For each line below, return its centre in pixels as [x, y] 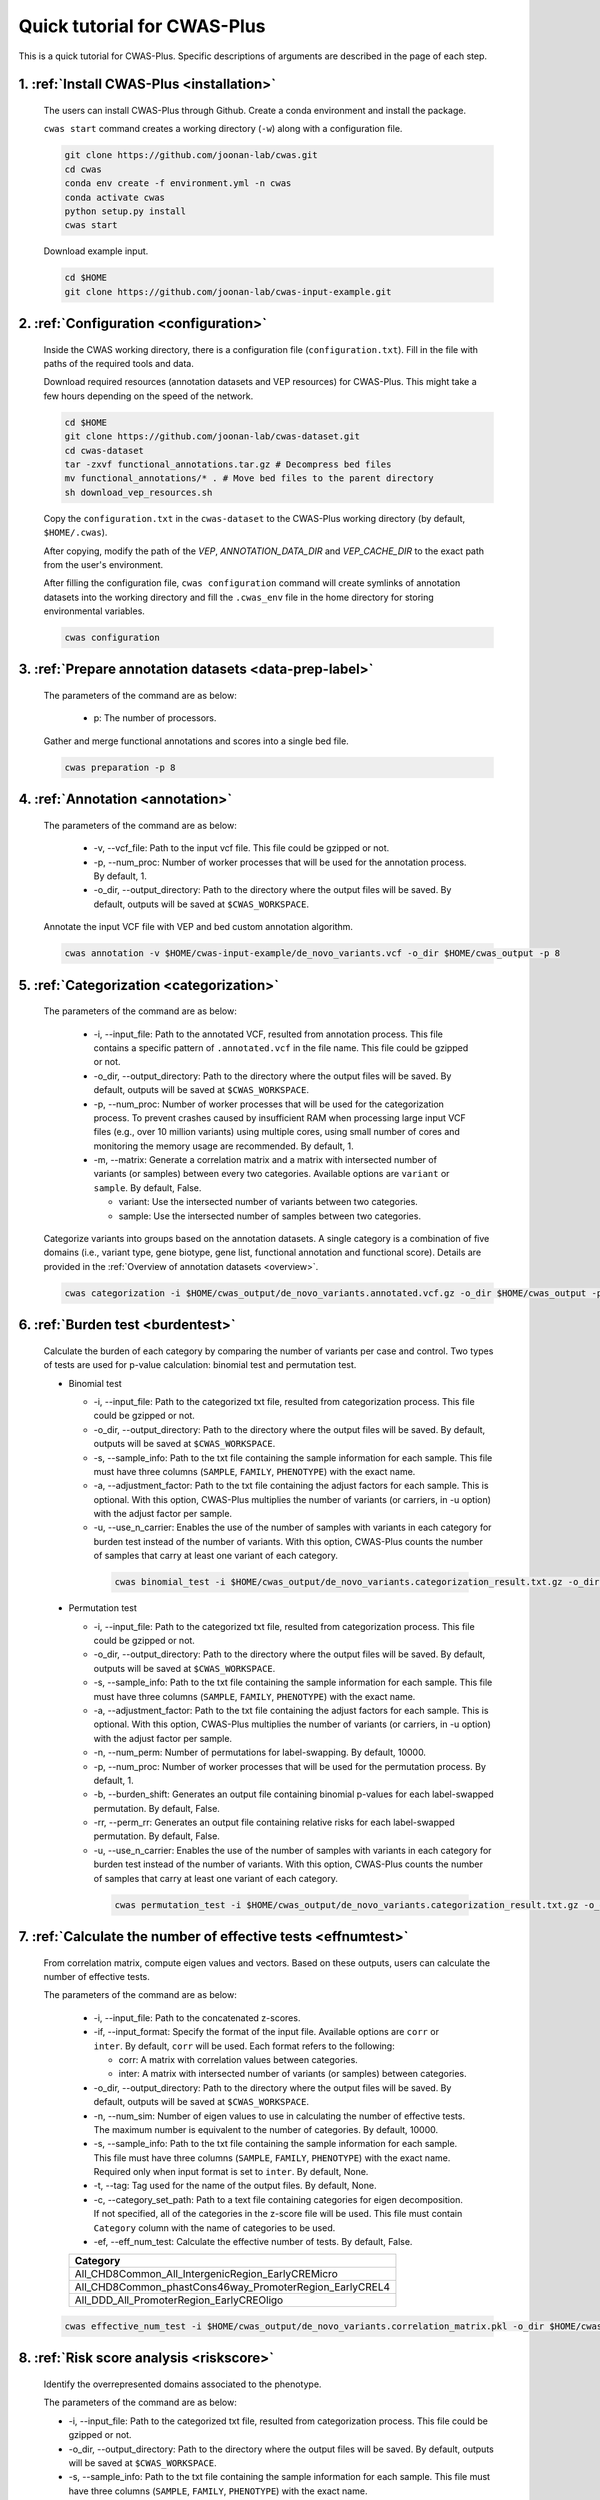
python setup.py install [125, 211]
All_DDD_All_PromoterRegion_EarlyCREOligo [179, 2300]
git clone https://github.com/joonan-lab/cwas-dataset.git [212, 436]
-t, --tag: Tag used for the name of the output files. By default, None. [235, 2186]
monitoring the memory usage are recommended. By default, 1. [223, 1146]
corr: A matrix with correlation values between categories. [238, 2059]
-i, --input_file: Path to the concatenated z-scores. [197, 2017]
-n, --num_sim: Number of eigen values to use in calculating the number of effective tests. [279, 2116]
